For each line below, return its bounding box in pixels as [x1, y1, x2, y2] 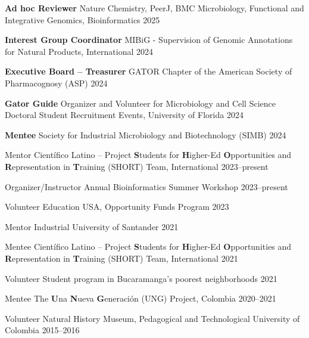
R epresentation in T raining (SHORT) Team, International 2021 [5, 252, 238, 264]
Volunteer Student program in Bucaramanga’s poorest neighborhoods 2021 [5, 272, 277, 284]
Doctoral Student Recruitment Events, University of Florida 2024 [5, 108, 244, 121]
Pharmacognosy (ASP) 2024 [5, 76, 108, 89]
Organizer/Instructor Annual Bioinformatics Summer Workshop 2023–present [5, 180, 288, 193]
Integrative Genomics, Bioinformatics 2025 [5, 13, 160, 26]
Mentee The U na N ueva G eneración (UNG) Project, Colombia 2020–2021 [5, 292, 276, 305]
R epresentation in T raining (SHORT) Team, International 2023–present [5, 160, 269, 172]
